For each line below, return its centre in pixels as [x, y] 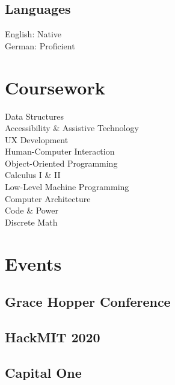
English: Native [33, 34]
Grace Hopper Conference [88, 302]
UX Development [37, 139]
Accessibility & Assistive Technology [72, 128]
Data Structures [34, 116]
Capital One [43, 372]
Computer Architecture [48, 198]
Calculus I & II [33, 175]
